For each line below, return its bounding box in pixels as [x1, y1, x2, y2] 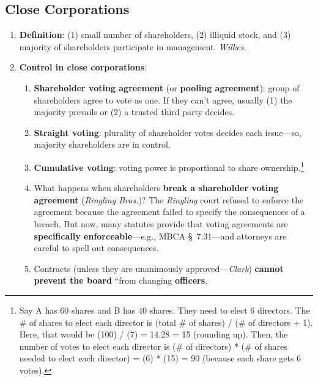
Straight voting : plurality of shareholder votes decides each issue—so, [34, 126, 301, 138]
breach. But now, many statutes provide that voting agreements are [34, 217, 288, 230]
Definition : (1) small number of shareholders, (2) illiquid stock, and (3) [19, 28, 291, 41]
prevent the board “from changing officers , [34, 274, 207, 287]
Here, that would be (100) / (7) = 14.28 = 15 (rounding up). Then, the [19, 328, 288, 341]
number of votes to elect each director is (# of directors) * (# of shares [19, 339, 287, 352]
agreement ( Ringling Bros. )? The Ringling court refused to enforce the [34, 193, 304, 206]
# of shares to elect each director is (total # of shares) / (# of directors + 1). [19, 315, 313, 328]
